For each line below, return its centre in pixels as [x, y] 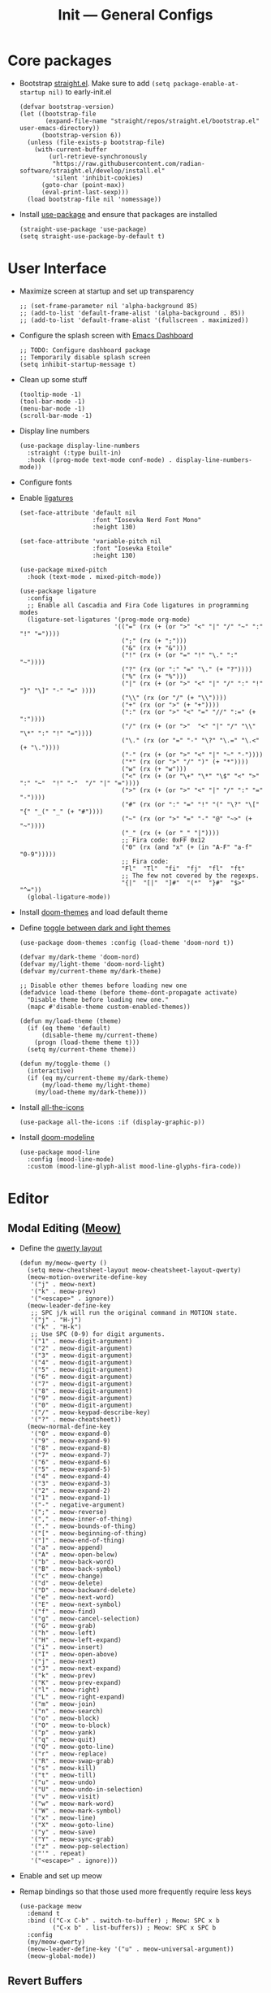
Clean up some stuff [53, 379]
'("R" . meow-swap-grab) [72, 1761]
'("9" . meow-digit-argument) [82, 1398]
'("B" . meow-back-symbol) [76, 1569]
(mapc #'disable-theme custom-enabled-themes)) [109, 1007]
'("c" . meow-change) [67, 1576]
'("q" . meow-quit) [63, 1739]
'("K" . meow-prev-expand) [76, 1682]
